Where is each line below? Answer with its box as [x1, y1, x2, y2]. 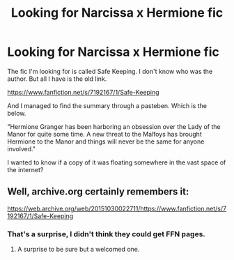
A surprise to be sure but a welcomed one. [17, 245, 140, 254]
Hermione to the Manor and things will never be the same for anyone [7, 137, 205, 146]
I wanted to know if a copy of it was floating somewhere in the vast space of [7, 158, 226, 167]
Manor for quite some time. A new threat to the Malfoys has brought [7, 130, 202, 138]
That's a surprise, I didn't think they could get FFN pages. [7, 229, 205, 238]
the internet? [7, 165, 44, 174]
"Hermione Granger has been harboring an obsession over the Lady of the [7, 122, 221, 130]
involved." [7, 144, 36, 153]
